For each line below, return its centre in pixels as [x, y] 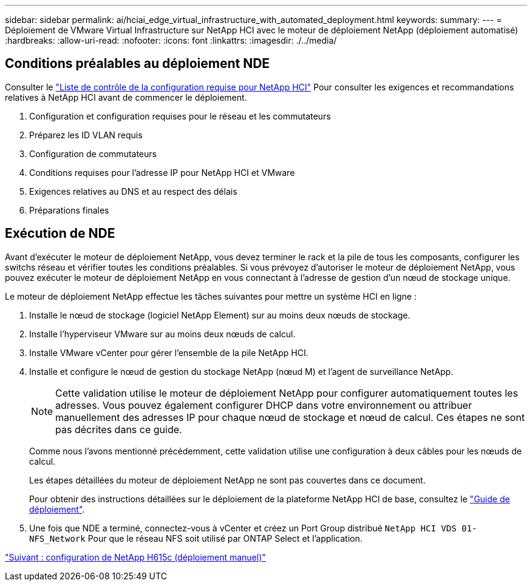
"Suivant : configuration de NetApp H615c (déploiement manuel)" [135, 557]
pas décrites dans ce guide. [119, 429]
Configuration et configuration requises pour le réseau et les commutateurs [180, 116]
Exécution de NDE [60, 234]
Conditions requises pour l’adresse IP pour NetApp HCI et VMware [162, 172]
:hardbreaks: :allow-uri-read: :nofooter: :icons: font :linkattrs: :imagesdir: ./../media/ [171, 40]
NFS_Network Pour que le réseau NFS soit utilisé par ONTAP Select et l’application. [196, 538]
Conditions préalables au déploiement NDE [138, 64]
